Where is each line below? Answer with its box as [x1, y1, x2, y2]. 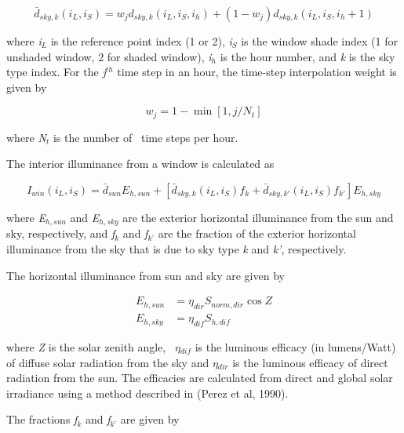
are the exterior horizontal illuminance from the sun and [122, 209, 394, 226]
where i [6, 33, 42, 49]
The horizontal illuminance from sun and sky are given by [6, 267, 285, 283]
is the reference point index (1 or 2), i [50, 33, 232, 49]
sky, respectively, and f [6, 225, 115, 242]
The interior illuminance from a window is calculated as [6, 155, 275, 172]
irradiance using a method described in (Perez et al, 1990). [6, 384, 289, 401]
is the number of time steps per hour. [53, 129, 238, 145]
